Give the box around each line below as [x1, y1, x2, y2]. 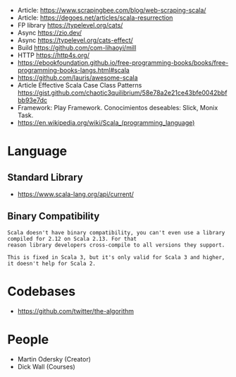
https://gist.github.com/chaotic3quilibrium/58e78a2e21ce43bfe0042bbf [17, 88, 228, 97]
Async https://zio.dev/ [17, 28, 82, 37]
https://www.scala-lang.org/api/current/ [17, 190, 134, 198]
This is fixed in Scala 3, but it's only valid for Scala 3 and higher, [7, 253, 225, 261]
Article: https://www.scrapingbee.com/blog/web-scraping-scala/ [17, 6, 206, 14]
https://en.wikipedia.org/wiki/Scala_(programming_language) [17, 119, 195, 126]
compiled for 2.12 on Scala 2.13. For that [7, 235, 137, 242]
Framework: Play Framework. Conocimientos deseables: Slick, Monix [17, 104, 218, 112]
